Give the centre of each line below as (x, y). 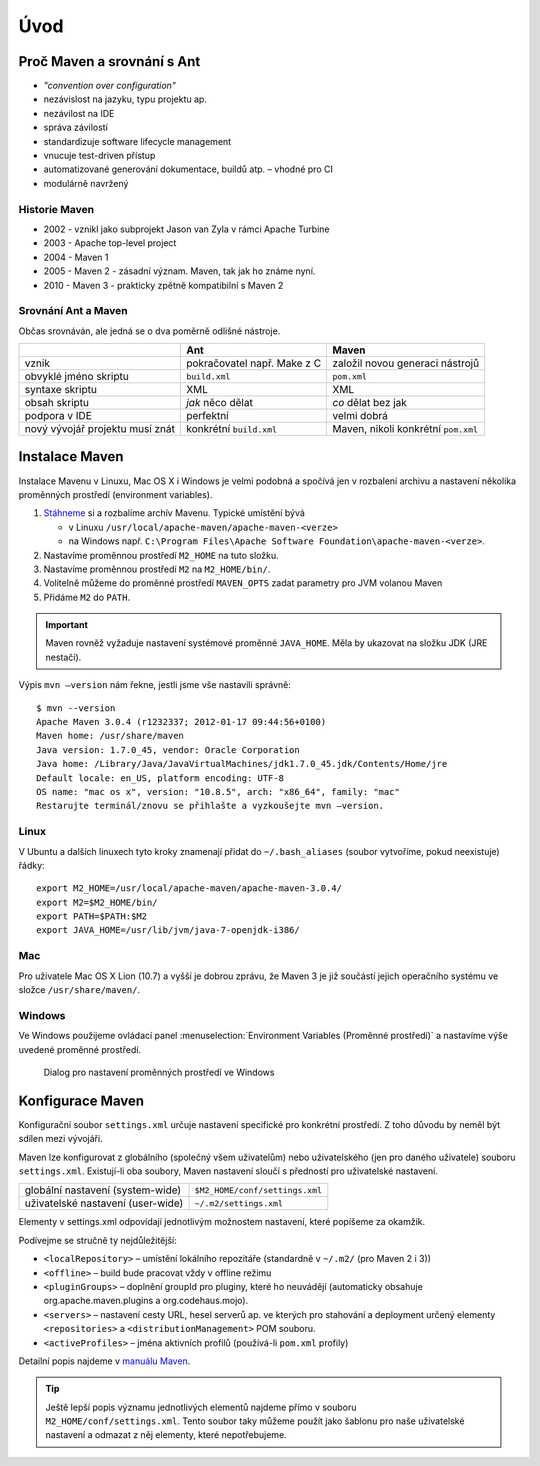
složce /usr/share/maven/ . (79, 989)
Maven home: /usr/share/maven (110, 736)
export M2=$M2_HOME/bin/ (97, 902)
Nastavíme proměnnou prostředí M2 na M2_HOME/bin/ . (157, 569)
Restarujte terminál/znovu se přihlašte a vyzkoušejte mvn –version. (210, 806)
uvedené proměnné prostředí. (80, 1049)
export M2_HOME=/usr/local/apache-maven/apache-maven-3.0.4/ (189, 888)
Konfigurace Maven (81, 1100)
